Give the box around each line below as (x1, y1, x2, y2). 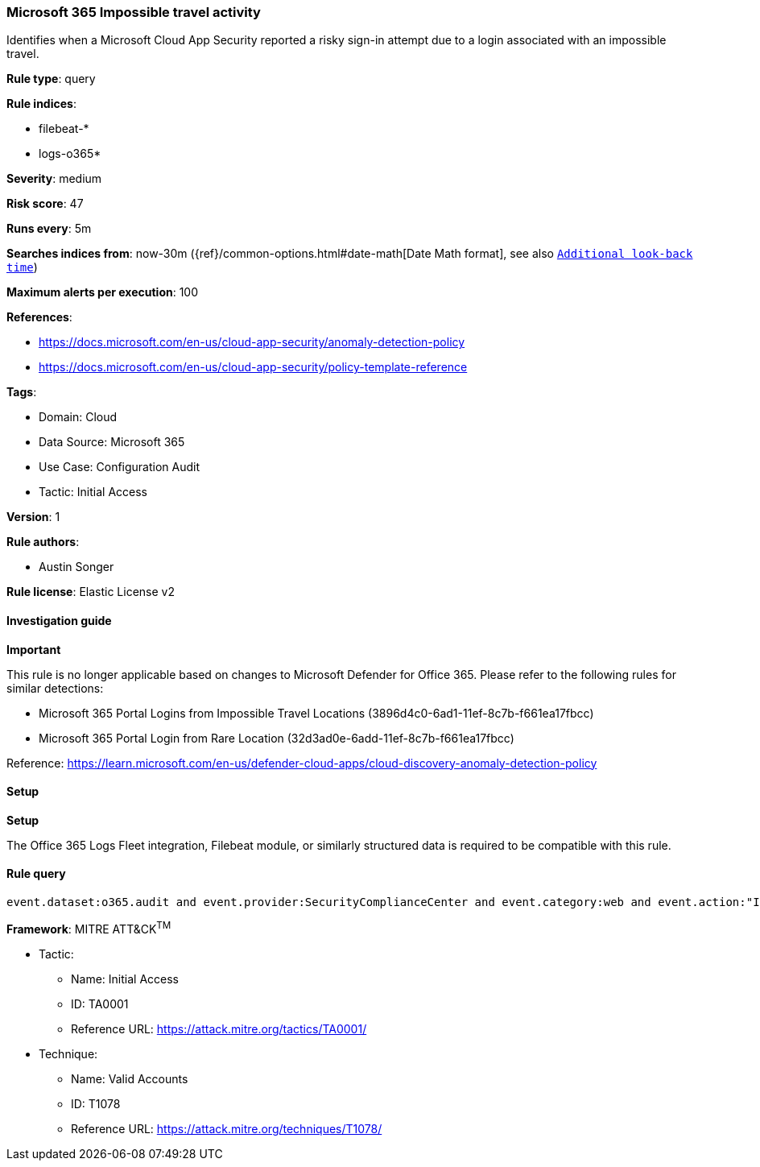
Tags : (6, 385, 37, 399)
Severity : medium (6, 172, 102, 186)
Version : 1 (6, 510, 60, 524)
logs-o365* (39, 147, 101, 161)
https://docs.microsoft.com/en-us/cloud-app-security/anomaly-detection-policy (39, 335, 465, 350)
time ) (6, 260, 38, 275)
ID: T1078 (71, 1096, 121, 1111)
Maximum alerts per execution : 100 (6, 285, 199, 300)
